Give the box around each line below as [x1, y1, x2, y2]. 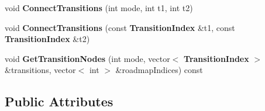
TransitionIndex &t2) [5, 33, 90, 45]
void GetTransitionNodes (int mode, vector [5, 52, 170, 64]
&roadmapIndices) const [115, 64, 203, 76]
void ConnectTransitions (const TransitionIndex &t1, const [5, 21, 235, 33]
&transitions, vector [5, 64, 76, 76]
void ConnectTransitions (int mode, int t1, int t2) [5, 2, 193, 13]
